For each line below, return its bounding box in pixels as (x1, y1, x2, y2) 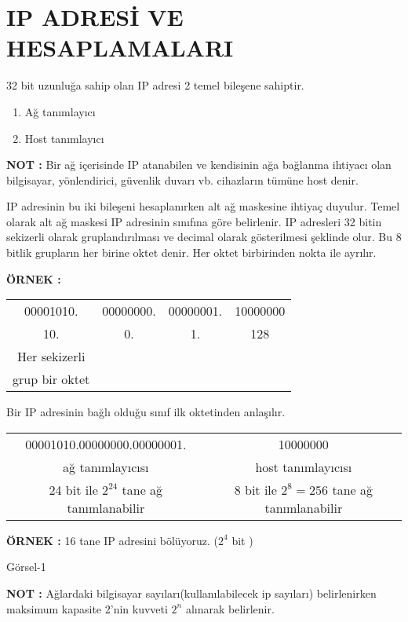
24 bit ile (49, 480, 98, 499)
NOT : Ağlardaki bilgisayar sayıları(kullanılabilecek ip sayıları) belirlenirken (6, 585, 377, 602)
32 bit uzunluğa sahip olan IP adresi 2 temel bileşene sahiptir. (6, 77, 304, 93)
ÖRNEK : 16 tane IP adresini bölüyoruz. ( (6, 532, 219, 548)
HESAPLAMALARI (6, 31, 234, 64)
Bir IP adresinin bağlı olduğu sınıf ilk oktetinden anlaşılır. (6, 404, 286, 420)
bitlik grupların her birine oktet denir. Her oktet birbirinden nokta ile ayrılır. (6, 244, 377, 261)
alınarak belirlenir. (185, 600, 275, 617)
